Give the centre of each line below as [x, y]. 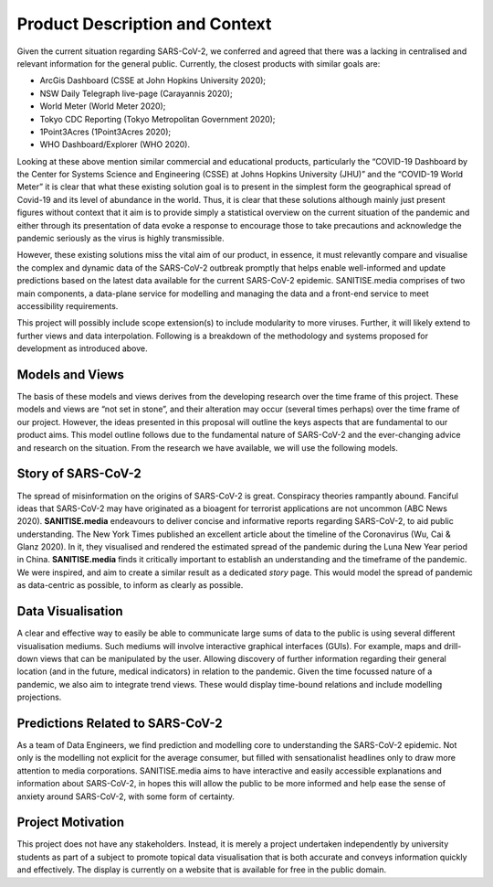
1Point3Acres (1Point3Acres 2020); [105, 132]
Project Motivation [71, 823]
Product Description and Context [144, 24]
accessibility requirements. [68, 305]
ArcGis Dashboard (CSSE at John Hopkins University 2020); [153, 80]
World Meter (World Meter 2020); [103, 106]
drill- [452, 646]
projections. [39, 697]
